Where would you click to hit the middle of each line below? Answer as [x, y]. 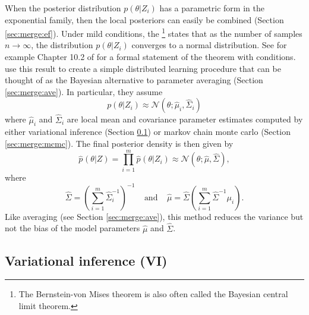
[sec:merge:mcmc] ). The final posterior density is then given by [119, 144]
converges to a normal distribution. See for [209, 45]
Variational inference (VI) [86, 260]
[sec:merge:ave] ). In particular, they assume [84, 91]
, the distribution [62, 45]
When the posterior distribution [63, 8]
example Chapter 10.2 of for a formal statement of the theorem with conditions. [150, 57]
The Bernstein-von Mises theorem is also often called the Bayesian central [153, 294]
